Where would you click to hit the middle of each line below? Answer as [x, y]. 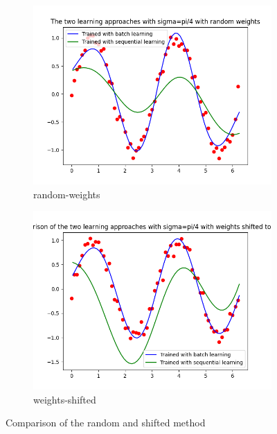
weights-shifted [65, 399]
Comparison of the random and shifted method [106, 423]
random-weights [67, 194]
